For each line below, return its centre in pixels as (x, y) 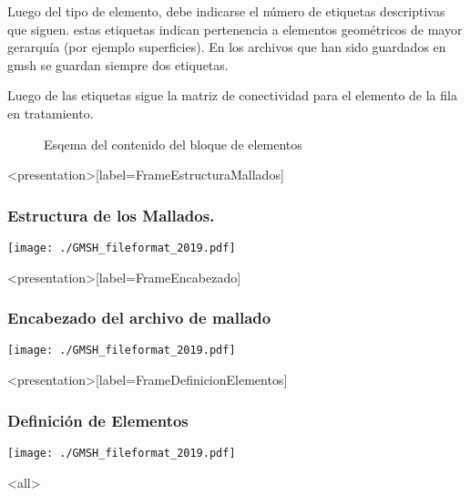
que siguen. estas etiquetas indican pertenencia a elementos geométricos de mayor (235, 29)
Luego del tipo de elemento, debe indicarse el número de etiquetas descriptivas (226, 11)
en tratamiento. (51, 113)
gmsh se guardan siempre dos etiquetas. (118, 64)
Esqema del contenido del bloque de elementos (173, 144)
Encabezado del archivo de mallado (139, 318)
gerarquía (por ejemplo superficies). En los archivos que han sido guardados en (227, 47)
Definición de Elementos (98, 420)
